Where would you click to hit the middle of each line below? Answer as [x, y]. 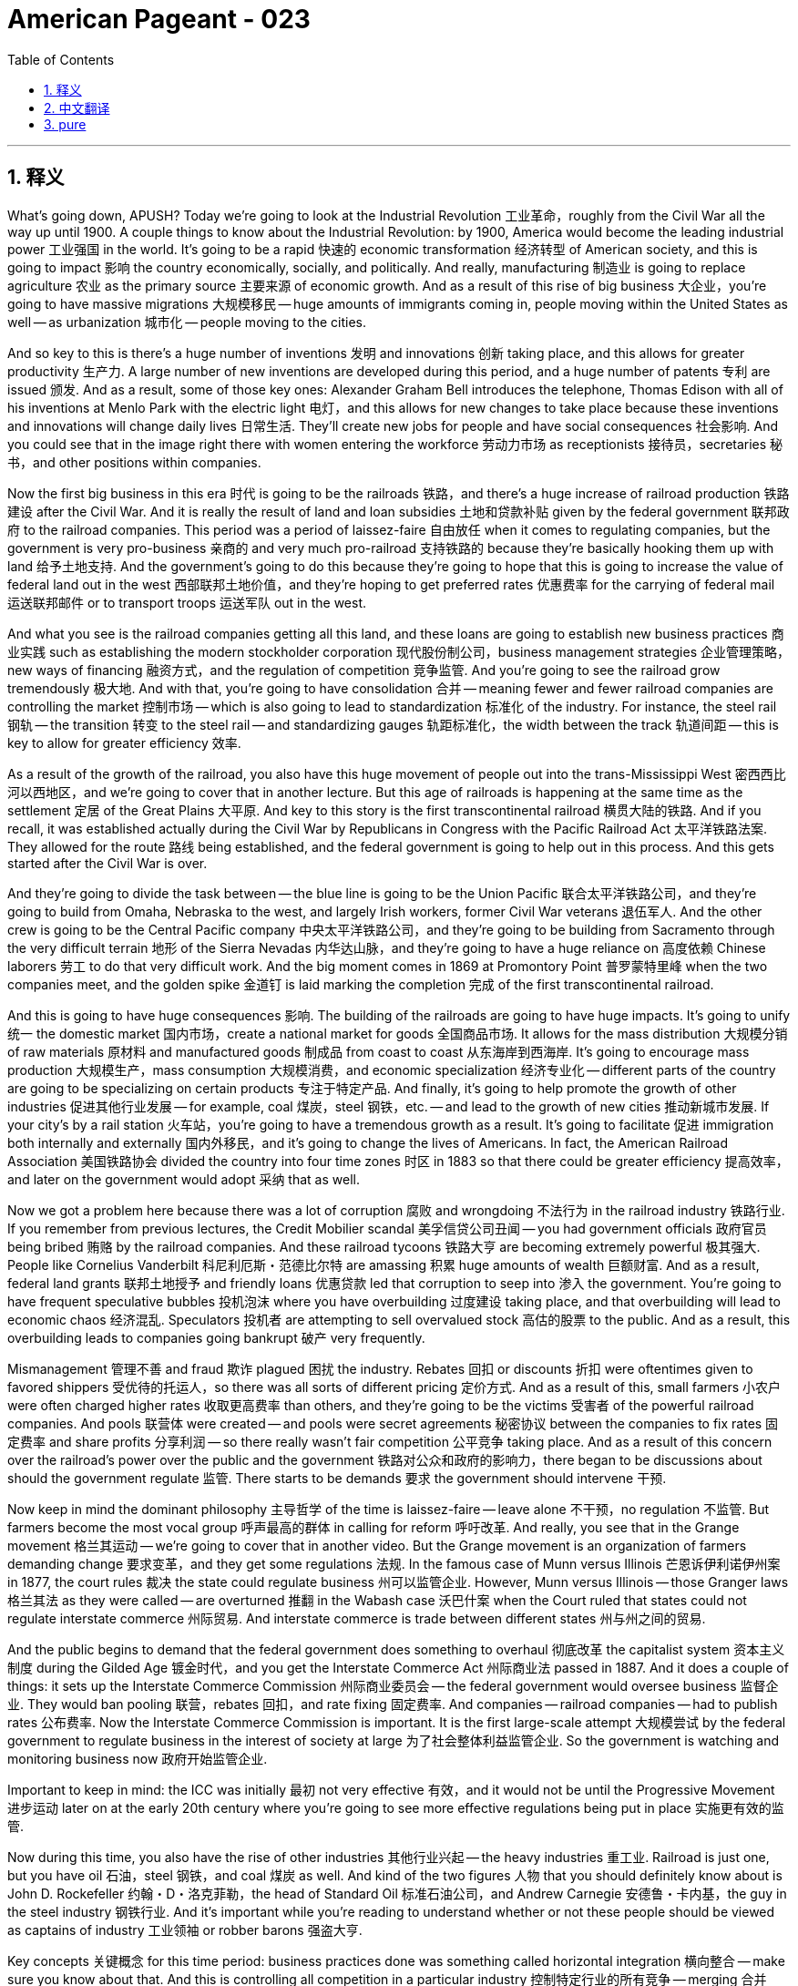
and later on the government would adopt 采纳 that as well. [184, 1179]
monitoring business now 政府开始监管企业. [138, 1758]
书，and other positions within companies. [134, 462]
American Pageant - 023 [159, 19]
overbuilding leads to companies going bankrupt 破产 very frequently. [216, 1337]
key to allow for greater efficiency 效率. [124, 742]
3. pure [65, 124]
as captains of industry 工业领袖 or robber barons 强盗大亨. [185, 1930]
